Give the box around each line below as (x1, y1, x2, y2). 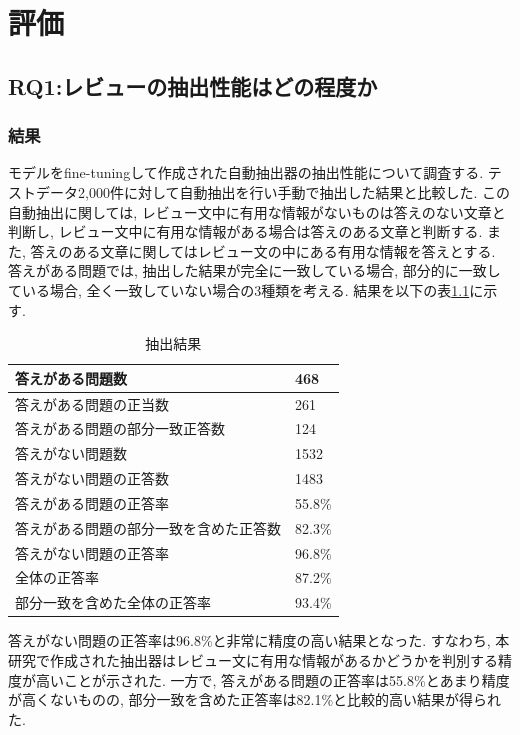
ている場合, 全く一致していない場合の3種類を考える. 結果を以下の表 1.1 (8, 279, 470, 300)
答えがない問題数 (15, 443, 127, 464)
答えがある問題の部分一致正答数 (15, 418, 225, 439)
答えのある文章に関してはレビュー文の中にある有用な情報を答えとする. (30, 240, 496, 261)
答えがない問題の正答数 (15, 468, 169, 489)
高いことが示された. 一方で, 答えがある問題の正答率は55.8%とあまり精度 (35, 669, 510, 690)
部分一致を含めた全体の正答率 (15, 592, 211, 613)
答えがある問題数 (15, 367, 127, 388)
